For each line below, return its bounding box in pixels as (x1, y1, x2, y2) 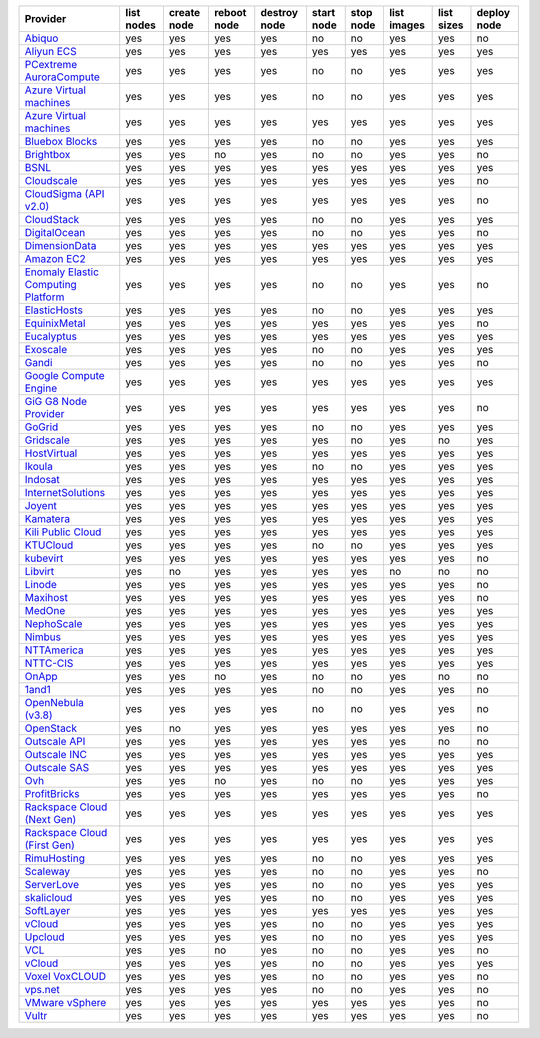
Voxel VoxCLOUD (24, 970, 107, 983)
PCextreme (24, 58, 78, 71)
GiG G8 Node (24, 395, 88, 408)
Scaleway (24, 865, 71, 878)
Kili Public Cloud (24, 525, 102, 539)
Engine (24, 381, 58, 395)
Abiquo (24, 31, 59, 45)
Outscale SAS (24, 761, 90, 774)
